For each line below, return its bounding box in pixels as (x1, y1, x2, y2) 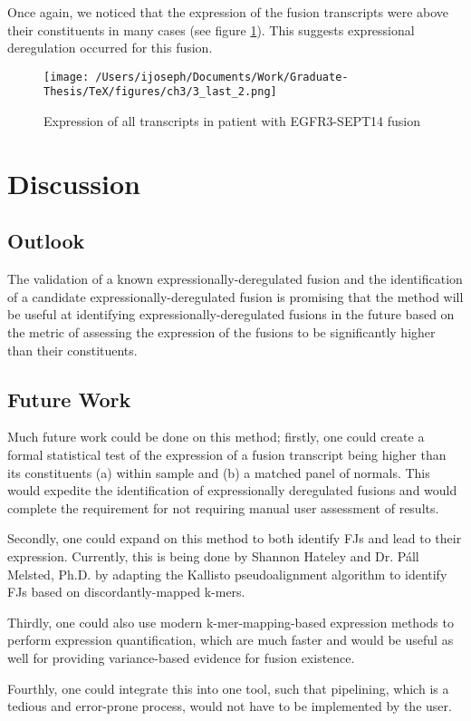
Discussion (7, 164, 140, 201)
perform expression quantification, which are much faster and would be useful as (7, 630, 454, 649)
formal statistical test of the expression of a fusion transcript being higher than (7, 445, 447, 464)
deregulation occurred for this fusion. (7, 38, 213, 57)
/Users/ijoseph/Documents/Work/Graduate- (95, 70, 349, 83)
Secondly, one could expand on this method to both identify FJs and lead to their (7, 529, 462, 548)
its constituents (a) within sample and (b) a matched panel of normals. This (7, 463, 430, 482)
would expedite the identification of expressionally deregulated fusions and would (7, 481, 457, 500)
